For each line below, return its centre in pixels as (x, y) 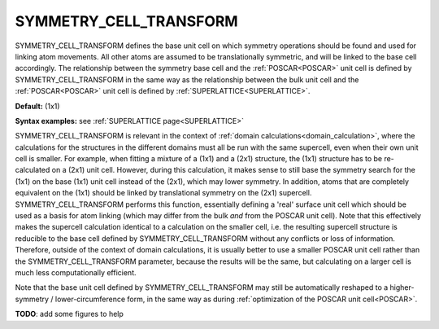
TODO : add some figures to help (69, 314)
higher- (402, 287)
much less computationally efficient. (76, 272)
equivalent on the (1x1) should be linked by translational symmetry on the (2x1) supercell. (163, 193)
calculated (33, 170)
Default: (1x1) (37, 106)
